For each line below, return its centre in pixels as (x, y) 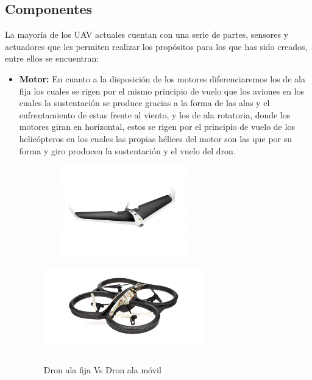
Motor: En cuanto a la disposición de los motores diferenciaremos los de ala (162, 78)
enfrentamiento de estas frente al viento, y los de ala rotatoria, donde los (155, 114)
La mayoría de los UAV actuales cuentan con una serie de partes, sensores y (147, 34)
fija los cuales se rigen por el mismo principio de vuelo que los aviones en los (162, 91)
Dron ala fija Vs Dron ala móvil (102, 369)
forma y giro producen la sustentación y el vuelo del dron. (127, 150)
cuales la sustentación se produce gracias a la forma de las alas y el (144, 103)
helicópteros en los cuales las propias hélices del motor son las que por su (156, 138)
